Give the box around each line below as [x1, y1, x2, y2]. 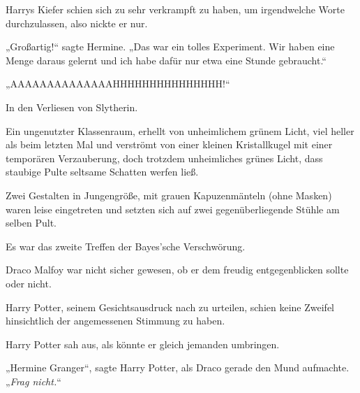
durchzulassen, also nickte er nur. [6, 15, 148, 30]
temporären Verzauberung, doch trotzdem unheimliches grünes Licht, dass [6, 150, 323, 165]
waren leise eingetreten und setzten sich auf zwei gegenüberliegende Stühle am [6, 201, 340, 216]
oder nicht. [6, 276, 52, 290]
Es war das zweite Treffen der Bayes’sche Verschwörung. [6, 238, 246, 253]
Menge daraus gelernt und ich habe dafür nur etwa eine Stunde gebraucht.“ [6, 52, 327, 67]
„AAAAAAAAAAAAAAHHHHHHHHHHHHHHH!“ [6, 76, 230, 91]
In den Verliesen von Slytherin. [6, 99, 138, 114]
